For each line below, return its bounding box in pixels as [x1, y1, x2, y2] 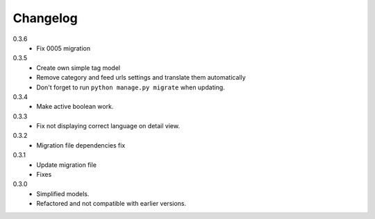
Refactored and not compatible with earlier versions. [36, 200, 187, 208]
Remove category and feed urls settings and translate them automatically [36, 73, 246, 82]
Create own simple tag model [36, 63, 121, 72]
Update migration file [36, 160, 97, 169]
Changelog [12, 10, 78, 26]
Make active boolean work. [36, 103, 114, 111]
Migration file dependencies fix [36, 141, 126, 149]
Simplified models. [36, 189, 90, 198]
